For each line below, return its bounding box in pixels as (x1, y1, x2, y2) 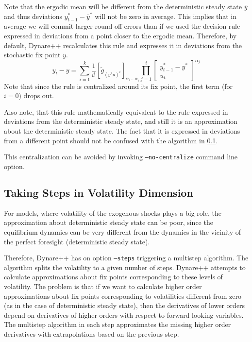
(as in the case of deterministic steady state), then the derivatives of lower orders (4, 300, 245, 310)
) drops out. (18, 90, 54, 101)
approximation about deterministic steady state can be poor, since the (4, 217, 213, 227)
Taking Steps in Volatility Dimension (4, 185, 193, 200)
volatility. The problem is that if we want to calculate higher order (4, 281, 202, 291)
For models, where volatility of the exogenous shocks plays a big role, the (4, 207, 221, 218)
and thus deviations (4, 11, 62, 21)
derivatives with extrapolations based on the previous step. (4, 328, 179, 339)
